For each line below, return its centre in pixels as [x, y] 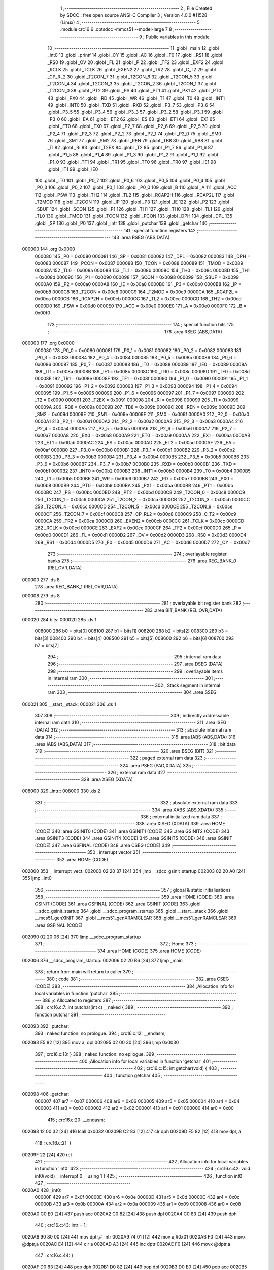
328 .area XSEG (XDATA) [107, 779]
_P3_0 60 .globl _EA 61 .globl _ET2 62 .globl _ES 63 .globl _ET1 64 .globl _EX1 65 [131, 119]
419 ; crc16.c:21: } [53, 1143]
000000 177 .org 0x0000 [48, 343]
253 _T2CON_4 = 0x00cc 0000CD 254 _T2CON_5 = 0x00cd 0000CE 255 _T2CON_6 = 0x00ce [134, 507]
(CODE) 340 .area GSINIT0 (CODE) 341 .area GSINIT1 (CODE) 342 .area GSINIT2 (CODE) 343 [132, 831]
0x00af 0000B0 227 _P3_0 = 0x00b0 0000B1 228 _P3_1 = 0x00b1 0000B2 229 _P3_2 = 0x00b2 [135, 450]
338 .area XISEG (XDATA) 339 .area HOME [181, 824]
